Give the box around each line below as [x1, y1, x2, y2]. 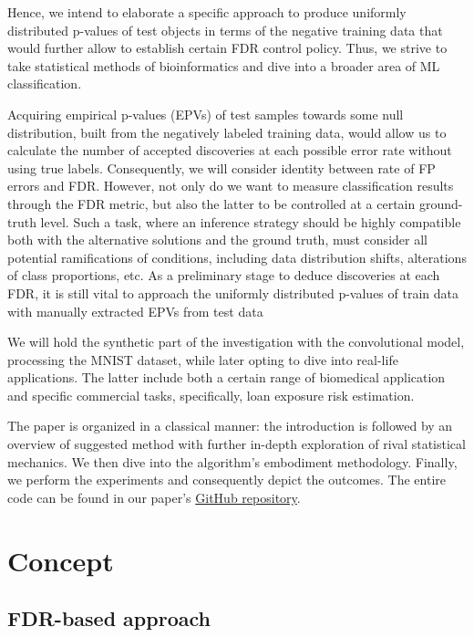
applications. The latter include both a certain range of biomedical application [7, 368, 446, 387]
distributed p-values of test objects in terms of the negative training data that [7, 20, 443, 39]
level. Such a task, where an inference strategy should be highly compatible [40, 212, 461, 231]
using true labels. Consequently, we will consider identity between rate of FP [7, 158, 436, 177]
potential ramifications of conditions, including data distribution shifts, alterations [7, 247, 467, 266]
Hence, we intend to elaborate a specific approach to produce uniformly [7, 3, 407, 21]
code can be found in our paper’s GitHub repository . [7, 487, 301, 506]
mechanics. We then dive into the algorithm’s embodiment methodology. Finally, [7, 452, 458, 471]
